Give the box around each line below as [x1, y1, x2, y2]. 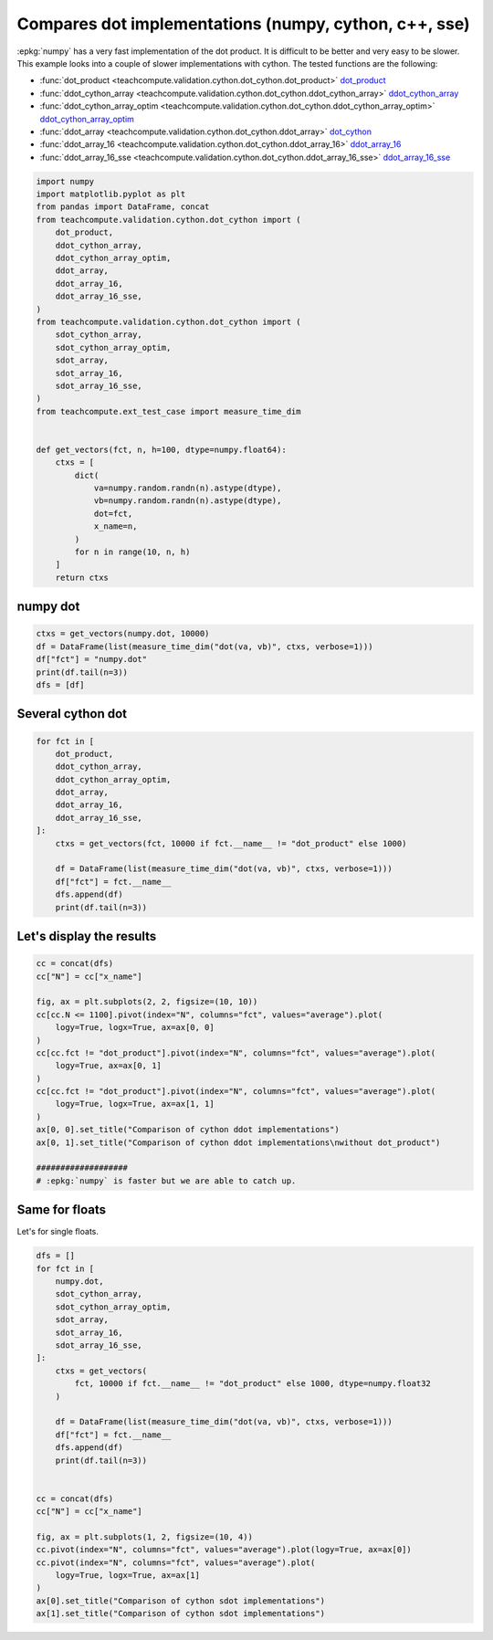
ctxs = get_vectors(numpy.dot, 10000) [36, 628, 210, 639]
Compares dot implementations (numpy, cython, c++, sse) [16, 14, 470, 34]
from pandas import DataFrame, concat [36, 202, 210, 212]
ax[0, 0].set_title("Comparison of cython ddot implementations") [36, 1124, 340, 1135]
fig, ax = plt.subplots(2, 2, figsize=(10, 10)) [36, 996, 258, 1007]
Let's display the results [16, 929, 157, 944]
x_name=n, [93, 521, 138, 531]
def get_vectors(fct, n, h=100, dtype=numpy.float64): [36, 444, 287, 455]
